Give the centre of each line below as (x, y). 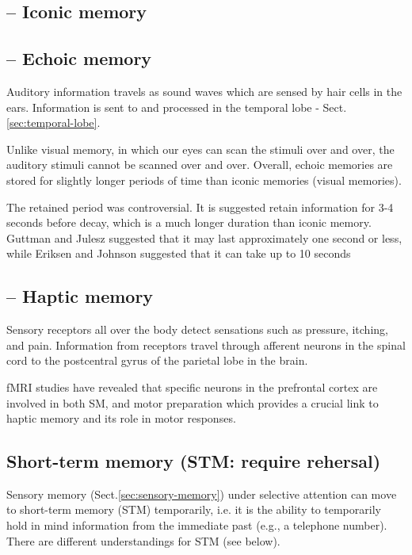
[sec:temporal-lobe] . (53, 122)
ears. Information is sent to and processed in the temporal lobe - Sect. (177, 107)
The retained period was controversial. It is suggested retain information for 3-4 (200, 207)
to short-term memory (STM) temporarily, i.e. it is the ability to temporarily (194, 509)
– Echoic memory (79, 58)
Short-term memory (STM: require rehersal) (194, 461)
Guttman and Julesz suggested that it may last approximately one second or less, (204, 237)
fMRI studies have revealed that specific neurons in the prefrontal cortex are (192, 387)
